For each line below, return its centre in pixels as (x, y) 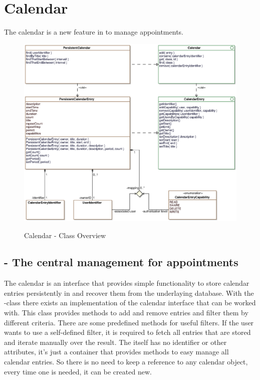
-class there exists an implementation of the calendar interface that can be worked (130, 303)
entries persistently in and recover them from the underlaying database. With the (129, 293)
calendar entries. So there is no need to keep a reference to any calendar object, (126, 362)
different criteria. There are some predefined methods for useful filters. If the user (129, 322)
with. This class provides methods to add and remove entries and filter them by (126, 313)
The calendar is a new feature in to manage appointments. (94, 32)
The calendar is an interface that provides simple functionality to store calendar (127, 283)
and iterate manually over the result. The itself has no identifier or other (115, 342)
